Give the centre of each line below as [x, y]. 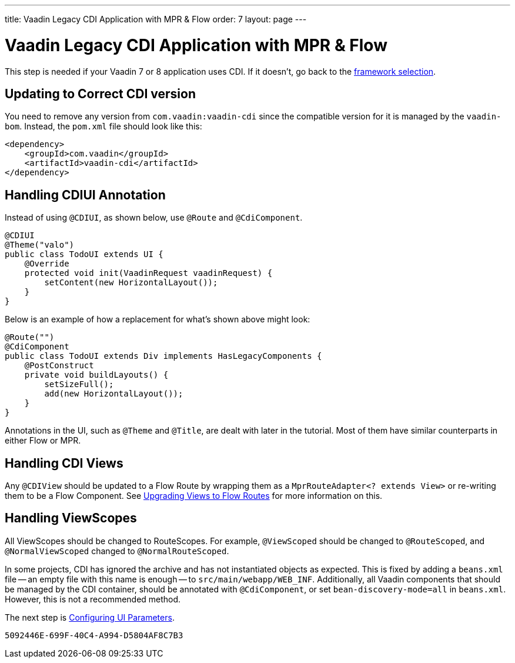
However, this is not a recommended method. [93, 599]
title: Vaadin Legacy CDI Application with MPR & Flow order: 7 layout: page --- [156, 19]
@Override [47, 264]
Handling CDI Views [64, 463]
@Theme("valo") [40, 245]
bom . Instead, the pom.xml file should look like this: [103, 126]
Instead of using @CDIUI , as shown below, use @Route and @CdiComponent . [154, 218]
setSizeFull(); [79, 384]
